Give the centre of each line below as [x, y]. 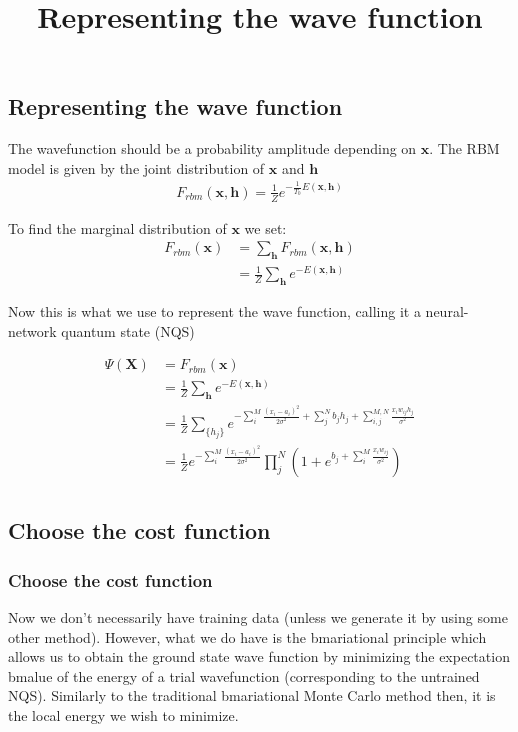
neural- [447, 310]
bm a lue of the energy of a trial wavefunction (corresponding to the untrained [244, 675]
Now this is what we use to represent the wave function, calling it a [214, 310]
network [32, 330]
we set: [265, 227]
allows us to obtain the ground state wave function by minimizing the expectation [259, 656]
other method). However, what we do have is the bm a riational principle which [247, 636]
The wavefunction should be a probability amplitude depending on [212, 148]
